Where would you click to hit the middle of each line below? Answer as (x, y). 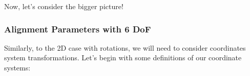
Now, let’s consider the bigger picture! (64, 6)
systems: (17, 67)
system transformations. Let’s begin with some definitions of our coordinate (123, 58)
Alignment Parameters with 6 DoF (78, 29)
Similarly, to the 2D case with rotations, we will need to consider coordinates (125, 47)
